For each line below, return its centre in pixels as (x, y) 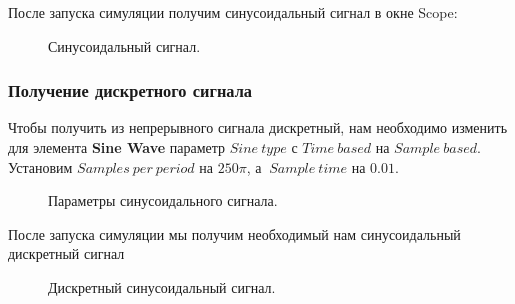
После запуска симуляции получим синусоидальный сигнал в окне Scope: (233, 12)
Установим (40, 166)
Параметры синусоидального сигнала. (163, 200)
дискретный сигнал (66, 253)
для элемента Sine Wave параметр (117, 147)
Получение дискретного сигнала (130, 90)
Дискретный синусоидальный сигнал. (162, 286)
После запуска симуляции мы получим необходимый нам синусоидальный (234, 233)
